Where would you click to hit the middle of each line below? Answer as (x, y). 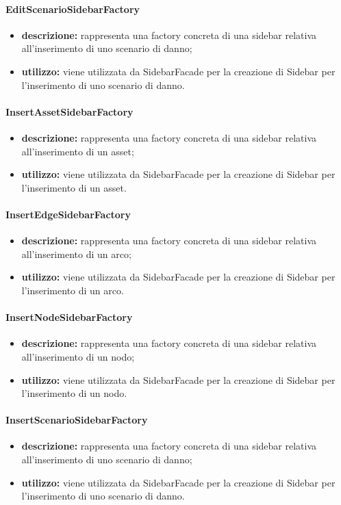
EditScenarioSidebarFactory (73, 9)
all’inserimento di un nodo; (78, 356)
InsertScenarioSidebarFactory (77, 420)
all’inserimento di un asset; (78, 151)
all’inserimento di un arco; (76, 254)
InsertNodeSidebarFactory (69, 317)
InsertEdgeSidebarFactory (68, 214)
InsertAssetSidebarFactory (70, 111)
